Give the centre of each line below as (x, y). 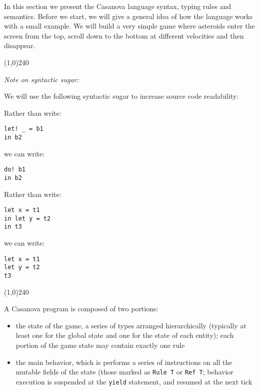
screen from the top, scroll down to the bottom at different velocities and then (124, 35)
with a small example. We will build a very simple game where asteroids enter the (129, 26)
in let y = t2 (27, 218)
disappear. (20, 45)
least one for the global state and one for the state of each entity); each (125, 335)
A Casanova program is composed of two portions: (81, 309)
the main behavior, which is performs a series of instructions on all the (124, 362)
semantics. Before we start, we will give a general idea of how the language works (128, 16)
